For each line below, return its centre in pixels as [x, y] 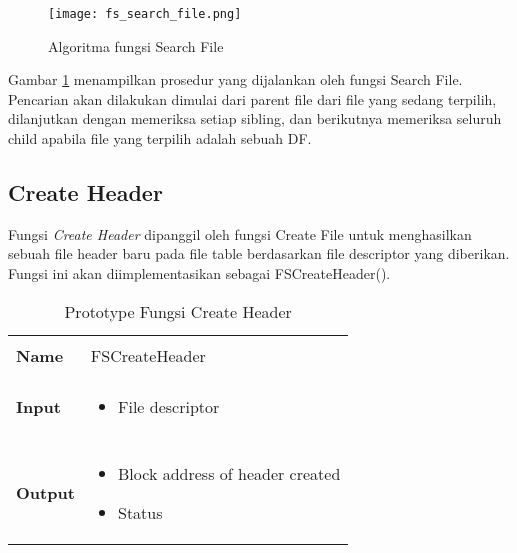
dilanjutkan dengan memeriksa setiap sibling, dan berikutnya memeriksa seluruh [255, 118]
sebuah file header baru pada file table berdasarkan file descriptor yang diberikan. [259, 253]
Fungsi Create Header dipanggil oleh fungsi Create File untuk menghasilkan [240, 233]
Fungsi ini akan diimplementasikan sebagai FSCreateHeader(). [199, 273]
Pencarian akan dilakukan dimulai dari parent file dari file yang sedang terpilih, [252, 98]
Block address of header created [229, 473]
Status [140, 512]
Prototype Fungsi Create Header [178, 311]
